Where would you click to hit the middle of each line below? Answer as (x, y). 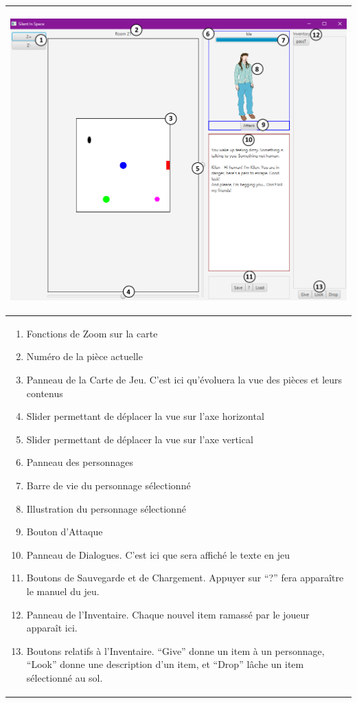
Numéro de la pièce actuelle (84, 356)
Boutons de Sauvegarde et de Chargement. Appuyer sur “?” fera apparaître (185, 578)
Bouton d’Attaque (65, 532)
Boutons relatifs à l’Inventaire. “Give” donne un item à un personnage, (175, 650)
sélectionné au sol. (65, 677)
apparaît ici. (52, 628)
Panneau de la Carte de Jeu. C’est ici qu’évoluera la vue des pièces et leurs (184, 379)
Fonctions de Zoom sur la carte (92, 333)
